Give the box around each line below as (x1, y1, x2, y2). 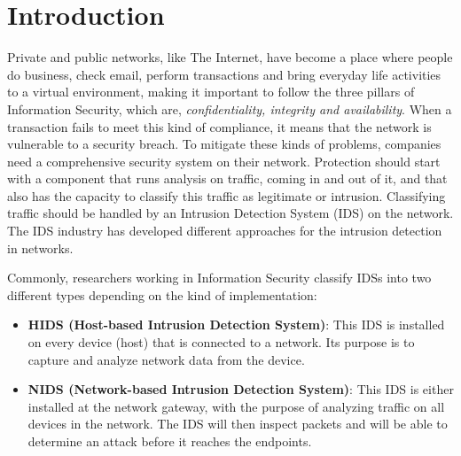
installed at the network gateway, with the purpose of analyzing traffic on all (27, 397, 445, 415)
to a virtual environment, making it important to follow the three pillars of (7, 82, 415, 101)
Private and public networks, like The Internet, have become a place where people (7, 48, 453, 66)
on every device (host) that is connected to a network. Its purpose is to (27, 333, 415, 352)
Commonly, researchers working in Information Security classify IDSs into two (7, 268, 432, 287)
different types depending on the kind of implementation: (7, 285, 317, 304)
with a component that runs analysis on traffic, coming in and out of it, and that (7, 169, 448, 188)
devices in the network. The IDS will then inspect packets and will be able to (27, 414, 448, 433)
